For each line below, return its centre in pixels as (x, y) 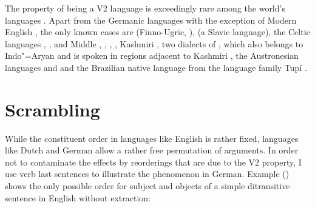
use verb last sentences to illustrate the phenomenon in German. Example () (147, 174)
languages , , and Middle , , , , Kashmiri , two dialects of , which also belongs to (154, 43)
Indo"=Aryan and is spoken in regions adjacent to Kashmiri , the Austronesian (152, 55)
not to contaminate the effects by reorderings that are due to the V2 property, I (153, 162)
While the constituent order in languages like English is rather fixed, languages (152, 138)
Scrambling (52, 109)
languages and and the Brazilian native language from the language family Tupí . (156, 67)
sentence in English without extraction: (78, 197)
